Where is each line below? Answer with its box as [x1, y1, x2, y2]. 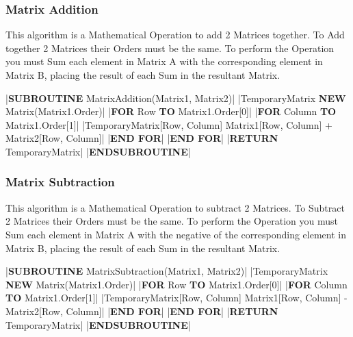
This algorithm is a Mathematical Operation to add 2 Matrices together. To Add [5, 27, 345, 42]
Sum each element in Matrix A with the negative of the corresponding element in [5, 227, 346, 241]
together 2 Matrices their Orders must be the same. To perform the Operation [5, 40, 335, 55]
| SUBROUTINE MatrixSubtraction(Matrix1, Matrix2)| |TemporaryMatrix [5, 264, 328, 278]
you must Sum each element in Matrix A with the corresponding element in [5, 54, 323, 68]
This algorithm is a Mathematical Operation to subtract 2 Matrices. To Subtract [5, 200, 345, 214]
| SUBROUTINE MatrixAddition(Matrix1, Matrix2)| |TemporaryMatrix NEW [5, 90, 346, 105]
